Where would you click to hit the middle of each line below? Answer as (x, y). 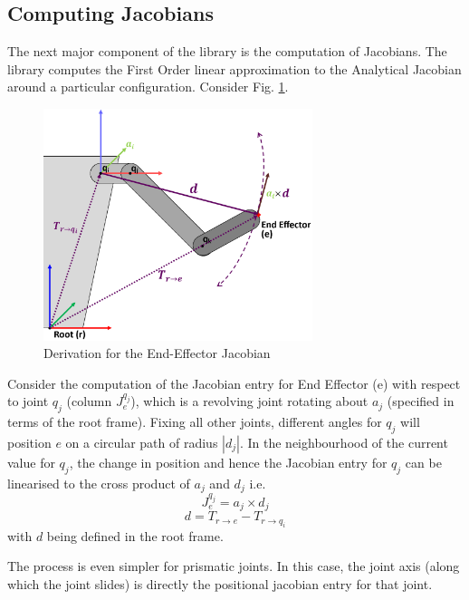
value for (31, 462)
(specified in (421, 401)
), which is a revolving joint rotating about (249, 401)
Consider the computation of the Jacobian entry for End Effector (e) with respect (234, 383)
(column (89, 401)
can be (423, 462)
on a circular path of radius (142, 442)
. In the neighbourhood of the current (344, 442)
